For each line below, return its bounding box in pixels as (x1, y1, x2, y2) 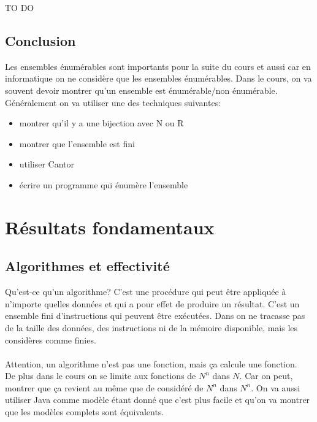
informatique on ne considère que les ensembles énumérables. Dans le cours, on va (5, 72, 312, 85)
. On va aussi (251, 381, 300, 394)
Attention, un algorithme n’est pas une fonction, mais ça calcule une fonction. (5, 357, 297, 370)
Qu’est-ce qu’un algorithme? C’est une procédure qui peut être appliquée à (5, 285, 286, 298)
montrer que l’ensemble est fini (19, 137, 135, 150)
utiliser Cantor (19, 158, 75, 171)
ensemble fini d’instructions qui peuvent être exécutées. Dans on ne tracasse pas (5, 309, 305, 322)
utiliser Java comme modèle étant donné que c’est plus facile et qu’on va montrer (5, 393, 310, 406)
